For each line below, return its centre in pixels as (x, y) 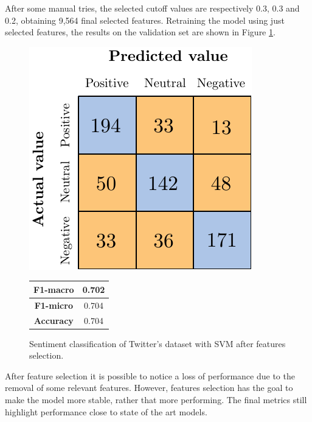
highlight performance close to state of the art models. (106, 411)
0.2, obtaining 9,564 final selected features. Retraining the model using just (145, 20)
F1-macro (54, 289)
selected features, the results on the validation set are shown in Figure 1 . (140, 32)
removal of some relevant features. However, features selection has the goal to (149, 388)
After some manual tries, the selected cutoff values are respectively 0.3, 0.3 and (152, 8)
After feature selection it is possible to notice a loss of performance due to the (150, 375)
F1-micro (54, 305)
